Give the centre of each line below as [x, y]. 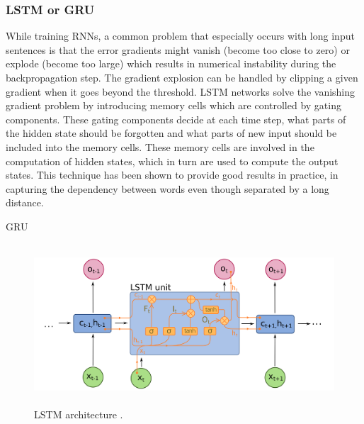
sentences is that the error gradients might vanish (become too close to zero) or [178, 49]
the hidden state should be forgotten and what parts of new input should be [171, 133]
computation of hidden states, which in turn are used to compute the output [172, 161]
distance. [25, 202]
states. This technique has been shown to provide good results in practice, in [172, 175]
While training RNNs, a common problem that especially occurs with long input [180, 36]
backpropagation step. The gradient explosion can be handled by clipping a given [182, 77]
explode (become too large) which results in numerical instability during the [171, 63]
